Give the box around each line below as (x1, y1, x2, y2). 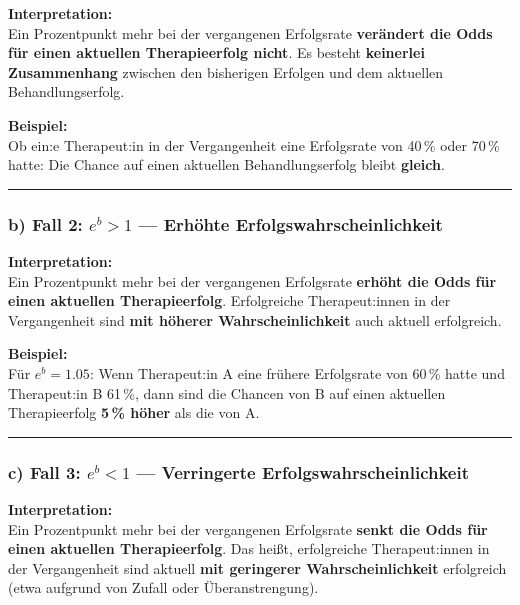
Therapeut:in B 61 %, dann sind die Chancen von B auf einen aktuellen (8, 382, 446, 403)
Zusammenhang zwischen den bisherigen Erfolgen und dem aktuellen (8, 61, 444, 82)
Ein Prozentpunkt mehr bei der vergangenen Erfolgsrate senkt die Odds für (8, 518, 488, 539)
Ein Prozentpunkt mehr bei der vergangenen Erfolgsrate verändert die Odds (8, 22, 493, 43)
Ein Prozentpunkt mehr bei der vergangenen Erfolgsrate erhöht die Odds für (8, 270, 497, 291)
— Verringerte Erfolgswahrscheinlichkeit (136, 459, 470, 484)
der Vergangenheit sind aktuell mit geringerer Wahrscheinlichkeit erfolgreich (8, 557, 507, 578)
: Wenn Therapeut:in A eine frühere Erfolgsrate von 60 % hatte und (89, 362, 505, 383)
